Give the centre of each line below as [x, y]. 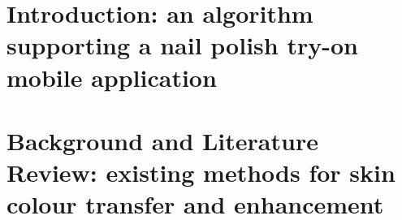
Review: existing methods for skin [201, 173]
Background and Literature [162, 140]
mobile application [112, 77]
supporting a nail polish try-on [182, 45]
